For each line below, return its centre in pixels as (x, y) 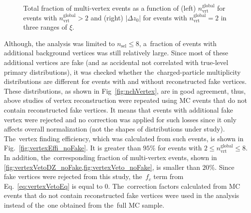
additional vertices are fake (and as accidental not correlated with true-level (116, 62)
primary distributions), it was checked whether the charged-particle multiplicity (122, 72)
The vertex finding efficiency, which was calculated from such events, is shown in (124, 138)
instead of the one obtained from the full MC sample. (84, 205)
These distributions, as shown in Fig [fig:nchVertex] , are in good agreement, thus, (125, 90)
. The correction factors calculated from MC (174, 186)
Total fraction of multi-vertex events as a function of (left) (110, 8)
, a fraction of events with (178, 43)
